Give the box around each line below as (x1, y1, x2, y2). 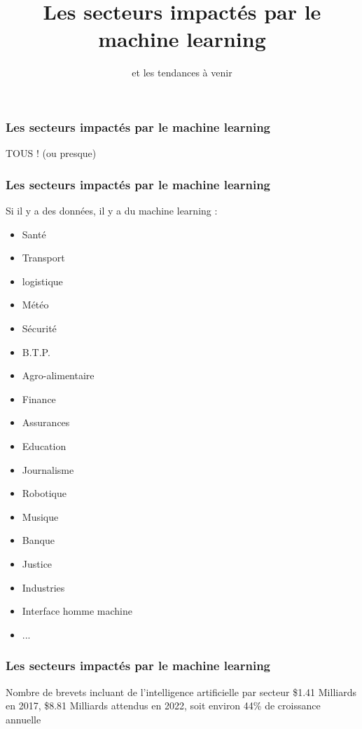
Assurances (22, 415, 70, 430)
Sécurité (22, 320, 57, 335)
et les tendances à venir (132, 65, 232, 80)
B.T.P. (22, 344, 50, 359)
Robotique (22, 486, 67, 500)
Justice (22, 556, 53, 571)
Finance (22, 391, 56, 406)
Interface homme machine (22, 604, 132, 618)
